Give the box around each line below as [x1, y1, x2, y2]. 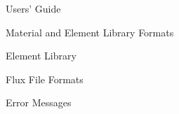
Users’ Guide [6, 1, 61, 15]
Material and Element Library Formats [6, 24, 174, 39]
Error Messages [6, 95, 72, 110]
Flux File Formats [6, 71, 84, 86]
